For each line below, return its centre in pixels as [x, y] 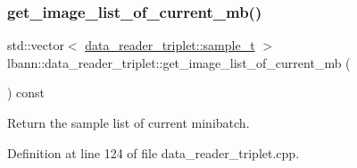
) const [26, 92]
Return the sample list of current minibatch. [129, 122]
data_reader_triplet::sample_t [170, 45]
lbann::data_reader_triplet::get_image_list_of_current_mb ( [179, 62]
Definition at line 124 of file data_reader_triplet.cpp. [154, 152]
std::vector [36, 45]
